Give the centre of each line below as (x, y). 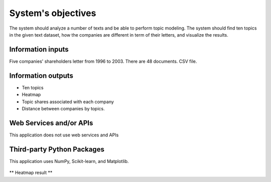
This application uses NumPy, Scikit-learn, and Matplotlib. (69, 161)
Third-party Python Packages (57, 149)
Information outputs (41, 75)
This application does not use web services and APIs (64, 135)
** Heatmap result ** (31, 172)
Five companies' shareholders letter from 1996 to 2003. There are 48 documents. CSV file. (103, 61)
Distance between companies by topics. (63, 108)
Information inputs (39, 49)
